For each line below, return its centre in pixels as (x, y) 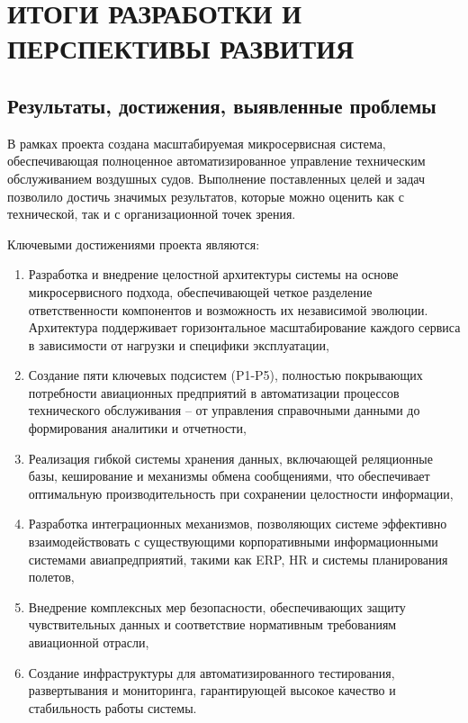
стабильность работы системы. (112, 707)
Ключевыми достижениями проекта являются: (134, 244)
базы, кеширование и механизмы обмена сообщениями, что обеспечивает (229, 476)
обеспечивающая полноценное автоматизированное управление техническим (216, 161)
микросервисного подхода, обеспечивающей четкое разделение (200, 291)
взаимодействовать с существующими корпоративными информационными (233, 542)
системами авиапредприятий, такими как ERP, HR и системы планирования (238, 559)
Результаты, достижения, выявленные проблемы (222, 105)
